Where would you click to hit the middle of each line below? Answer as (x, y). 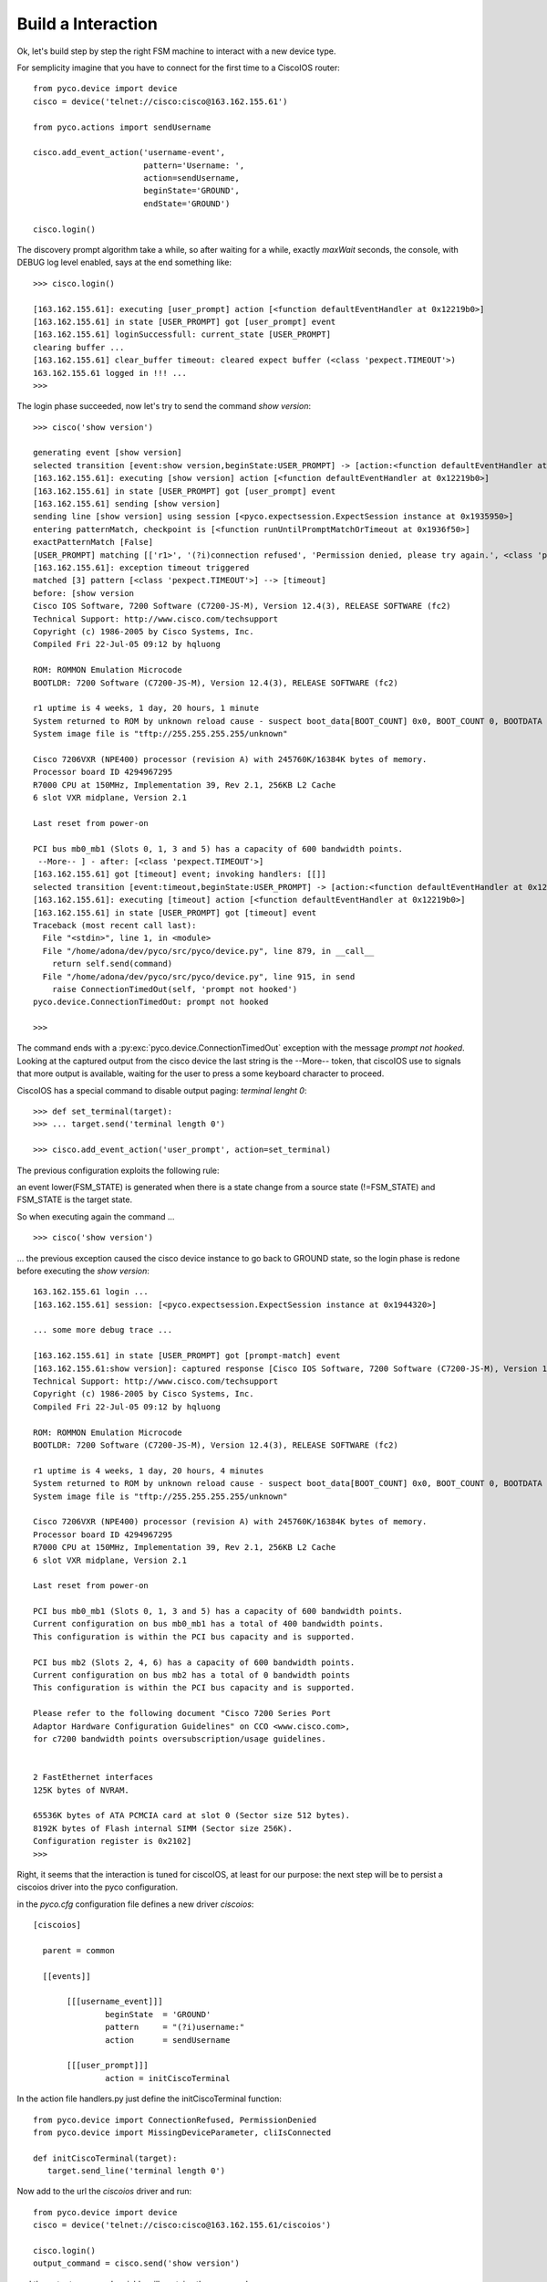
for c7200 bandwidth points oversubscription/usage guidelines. (180, 1738)
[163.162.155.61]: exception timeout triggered (141, 567)
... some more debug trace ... (103, 1330)
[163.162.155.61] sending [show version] (127, 504)
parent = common (79, 1950)
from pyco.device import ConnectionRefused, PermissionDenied (175, 2120)
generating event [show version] (108, 453)
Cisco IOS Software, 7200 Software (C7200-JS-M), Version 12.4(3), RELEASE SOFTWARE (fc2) (242, 606)
